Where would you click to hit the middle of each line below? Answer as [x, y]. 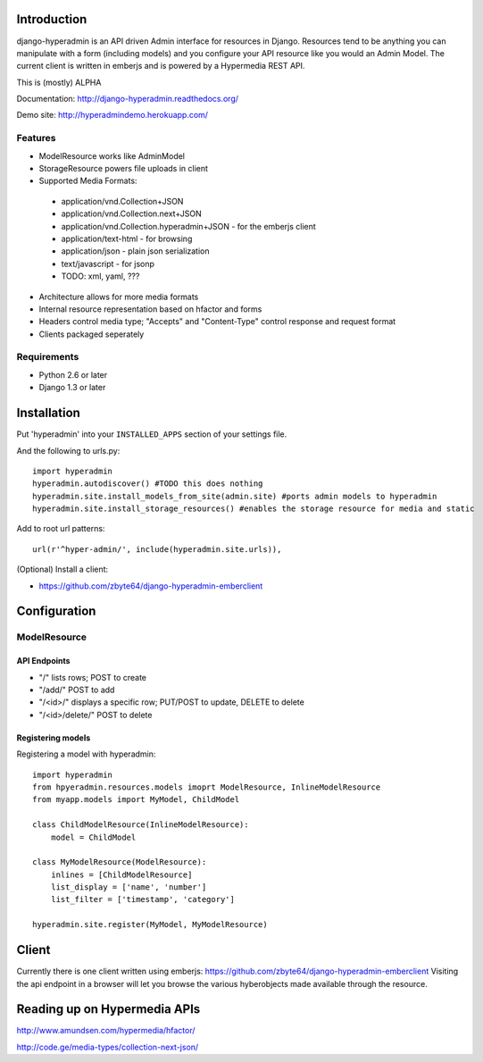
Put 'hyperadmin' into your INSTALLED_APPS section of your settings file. [152, 434]
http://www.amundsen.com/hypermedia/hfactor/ [106, 1031]
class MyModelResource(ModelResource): [120, 862]
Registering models [54, 738]
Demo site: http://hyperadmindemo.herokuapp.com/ [112, 115]
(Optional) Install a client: [62, 569]
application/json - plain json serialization [135, 251]
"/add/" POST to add [77, 690]
